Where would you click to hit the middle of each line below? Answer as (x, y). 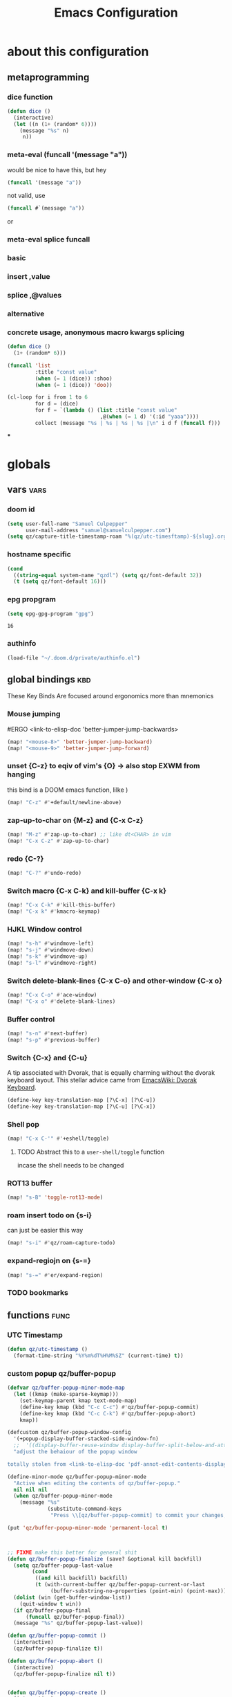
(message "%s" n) (45, 130)
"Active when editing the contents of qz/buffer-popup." (97, 1483)
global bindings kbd (49, 679)
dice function (30, 97)
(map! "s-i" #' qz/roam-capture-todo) (61, 1243)
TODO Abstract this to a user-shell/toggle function (90, 1152)
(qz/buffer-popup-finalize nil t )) (65, 1674)
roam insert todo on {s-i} (49, 1215)
